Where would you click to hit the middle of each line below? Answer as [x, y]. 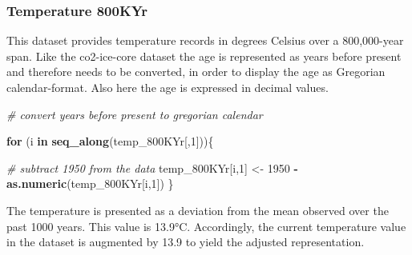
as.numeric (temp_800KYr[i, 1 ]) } [90, 183]
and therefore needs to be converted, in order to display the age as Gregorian [196, 72]
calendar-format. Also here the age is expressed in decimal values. [168, 87]
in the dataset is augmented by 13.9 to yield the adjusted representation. [186, 242]
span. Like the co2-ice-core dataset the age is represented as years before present [204, 56]
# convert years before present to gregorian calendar [135, 114]
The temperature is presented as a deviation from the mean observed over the [198, 210]
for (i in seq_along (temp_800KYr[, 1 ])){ [110, 141]
